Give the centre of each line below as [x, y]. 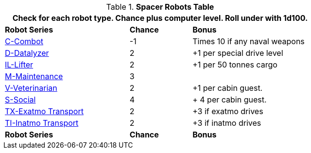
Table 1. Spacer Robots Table [160, 7]
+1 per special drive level [238, 53]
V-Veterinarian [31, 88]
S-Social [20, 100]
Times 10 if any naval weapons [249, 41]
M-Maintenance [34, 76]
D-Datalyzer [27, 53]
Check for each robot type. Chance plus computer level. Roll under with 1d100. [160, 18]
